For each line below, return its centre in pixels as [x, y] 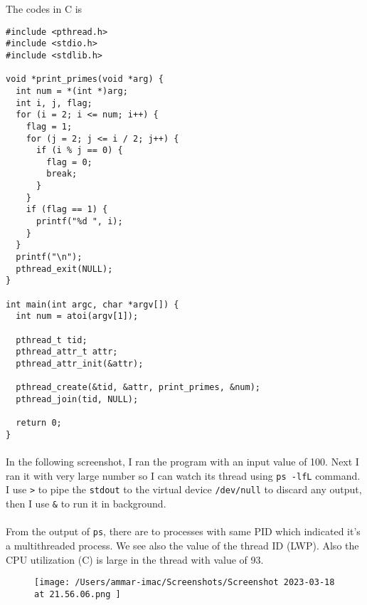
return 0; [39, 423]
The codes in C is [44, 9]
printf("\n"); [49, 257]
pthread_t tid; [52, 340]
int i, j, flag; [54, 103]
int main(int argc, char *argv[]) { [92, 304]
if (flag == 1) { [67, 210]
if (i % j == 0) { [79, 151]
